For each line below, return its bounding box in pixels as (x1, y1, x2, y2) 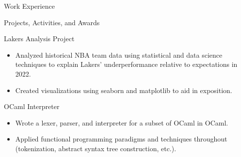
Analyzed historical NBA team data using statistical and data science (15, 49, 223, 60)
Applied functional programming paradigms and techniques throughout (15, 134, 227, 144)
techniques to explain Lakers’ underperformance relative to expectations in (15, 59, 238, 69)
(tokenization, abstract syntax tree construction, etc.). (15, 143, 177, 153)
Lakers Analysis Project (4, 33, 75, 44)
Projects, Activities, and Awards (4, 17, 100, 27)
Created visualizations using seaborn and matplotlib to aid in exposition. (15, 85, 232, 95)
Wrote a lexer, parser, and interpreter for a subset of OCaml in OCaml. (15, 117, 228, 127)
